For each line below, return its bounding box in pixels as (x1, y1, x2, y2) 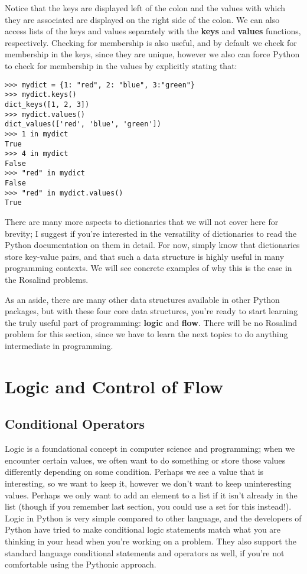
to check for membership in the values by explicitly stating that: (5, 59, 237, 71)
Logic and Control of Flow (5, 374, 223, 398)
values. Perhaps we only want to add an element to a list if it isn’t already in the (5, 488, 298, 501)
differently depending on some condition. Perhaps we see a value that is (5, 465, 264, 478)
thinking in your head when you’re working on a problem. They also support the (5, 534, 296, 547)
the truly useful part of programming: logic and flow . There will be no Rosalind (5, 316, 297, 328)
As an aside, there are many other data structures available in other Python (5, 293, 280, 305)
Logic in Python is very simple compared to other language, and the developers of (5, 511, 302, 524)
